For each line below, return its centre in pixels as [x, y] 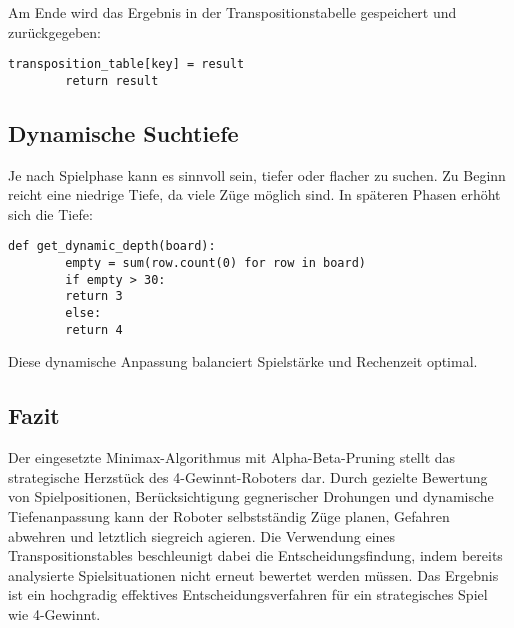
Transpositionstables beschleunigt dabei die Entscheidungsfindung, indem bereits [255, 555]
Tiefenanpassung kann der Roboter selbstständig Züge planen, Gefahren [229, 516]
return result [112, 80]
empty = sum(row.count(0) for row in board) [215, 263]
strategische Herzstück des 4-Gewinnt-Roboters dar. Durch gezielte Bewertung [248, 476]
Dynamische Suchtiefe [123, 132]
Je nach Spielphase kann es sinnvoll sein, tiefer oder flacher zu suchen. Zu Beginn [257, 174]
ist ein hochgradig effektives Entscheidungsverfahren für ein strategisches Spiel [248, 594]
